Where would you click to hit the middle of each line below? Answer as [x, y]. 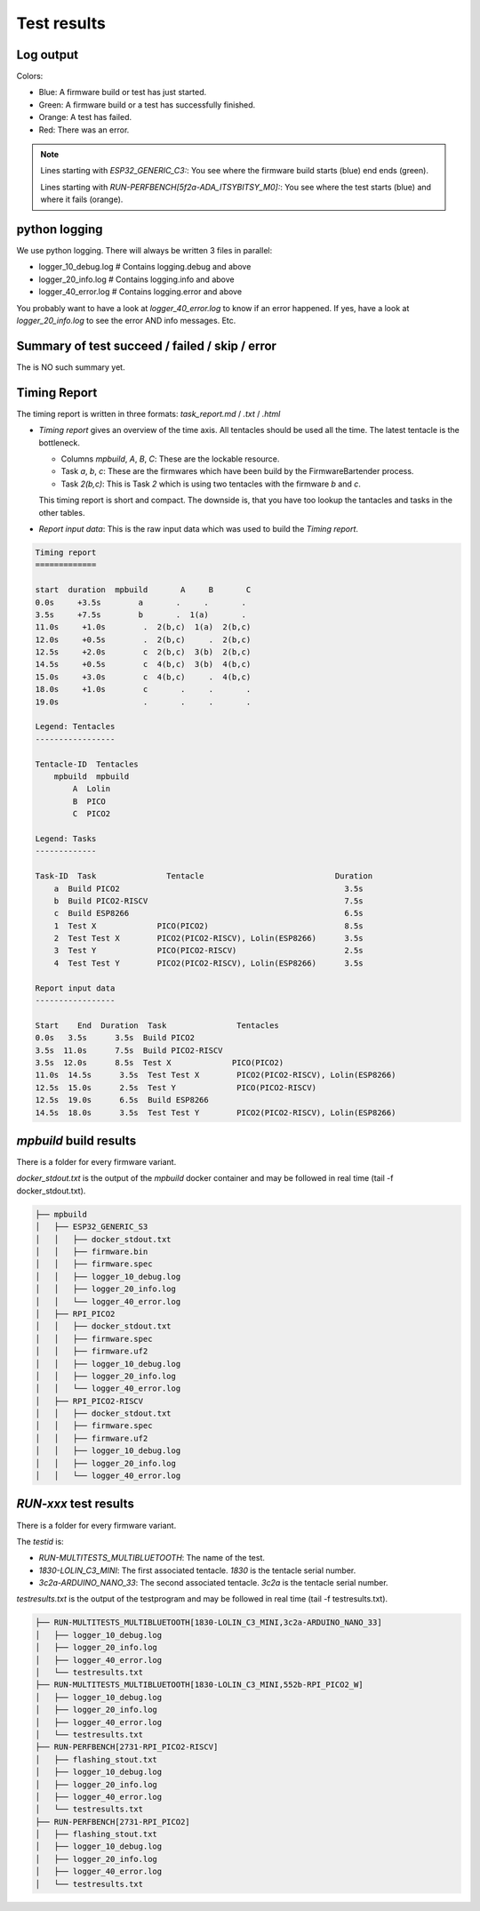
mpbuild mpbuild [92, 777]
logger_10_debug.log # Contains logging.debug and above [145, 267]
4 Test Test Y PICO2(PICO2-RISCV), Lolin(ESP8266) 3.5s [208, 963]
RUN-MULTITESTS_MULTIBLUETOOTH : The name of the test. [152, 1558]
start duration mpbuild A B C [143, 590]
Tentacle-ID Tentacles [87, 764]
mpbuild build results [76, 1140]
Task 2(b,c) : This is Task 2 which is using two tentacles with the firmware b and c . [211, 484]
